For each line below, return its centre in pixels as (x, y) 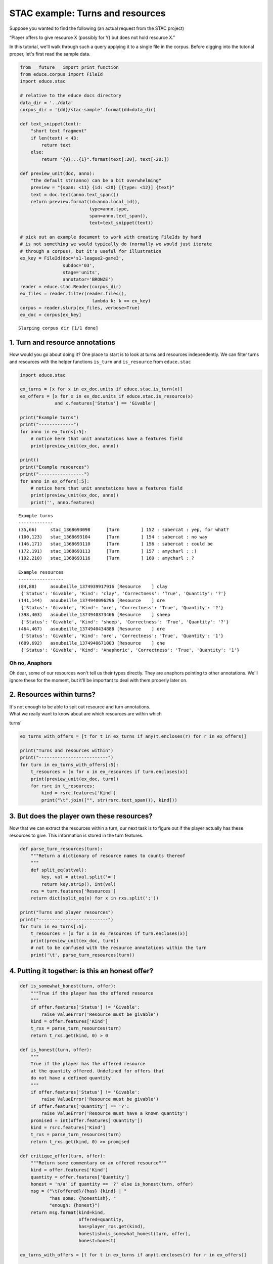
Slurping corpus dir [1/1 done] (58, 328)
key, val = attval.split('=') (79, 877)
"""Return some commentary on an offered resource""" (99, 1163)
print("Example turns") (50, 417)
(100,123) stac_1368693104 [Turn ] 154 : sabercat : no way (113, 537)
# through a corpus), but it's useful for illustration (91, 251)
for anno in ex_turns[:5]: (53, 432)
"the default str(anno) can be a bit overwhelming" (96, 180)
